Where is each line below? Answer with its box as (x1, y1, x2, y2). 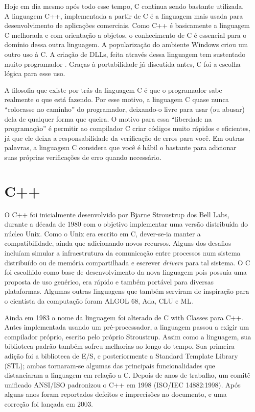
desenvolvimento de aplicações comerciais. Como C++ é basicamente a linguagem (4, 20, 250, 30)
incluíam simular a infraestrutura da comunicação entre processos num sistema (4, 248, 241, 257)
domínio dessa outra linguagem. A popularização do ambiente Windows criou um (4, 39, 248, 50)
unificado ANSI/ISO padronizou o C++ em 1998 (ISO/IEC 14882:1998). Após (4, 379, 241, 389)
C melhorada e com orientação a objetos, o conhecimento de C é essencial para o (4, 29, 247, 40)
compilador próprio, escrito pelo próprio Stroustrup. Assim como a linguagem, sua (4, 331, 251, 341)
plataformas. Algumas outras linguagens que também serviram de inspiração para (4, 286, 250, 296)
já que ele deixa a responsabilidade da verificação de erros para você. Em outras (4, 132, 244, 143)
